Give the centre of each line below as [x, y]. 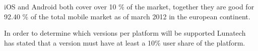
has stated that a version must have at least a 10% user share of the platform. [125, 42]
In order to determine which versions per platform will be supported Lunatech [125, 33]
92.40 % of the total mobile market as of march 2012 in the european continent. [127, 16]
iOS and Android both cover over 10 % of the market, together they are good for [129, 6]
